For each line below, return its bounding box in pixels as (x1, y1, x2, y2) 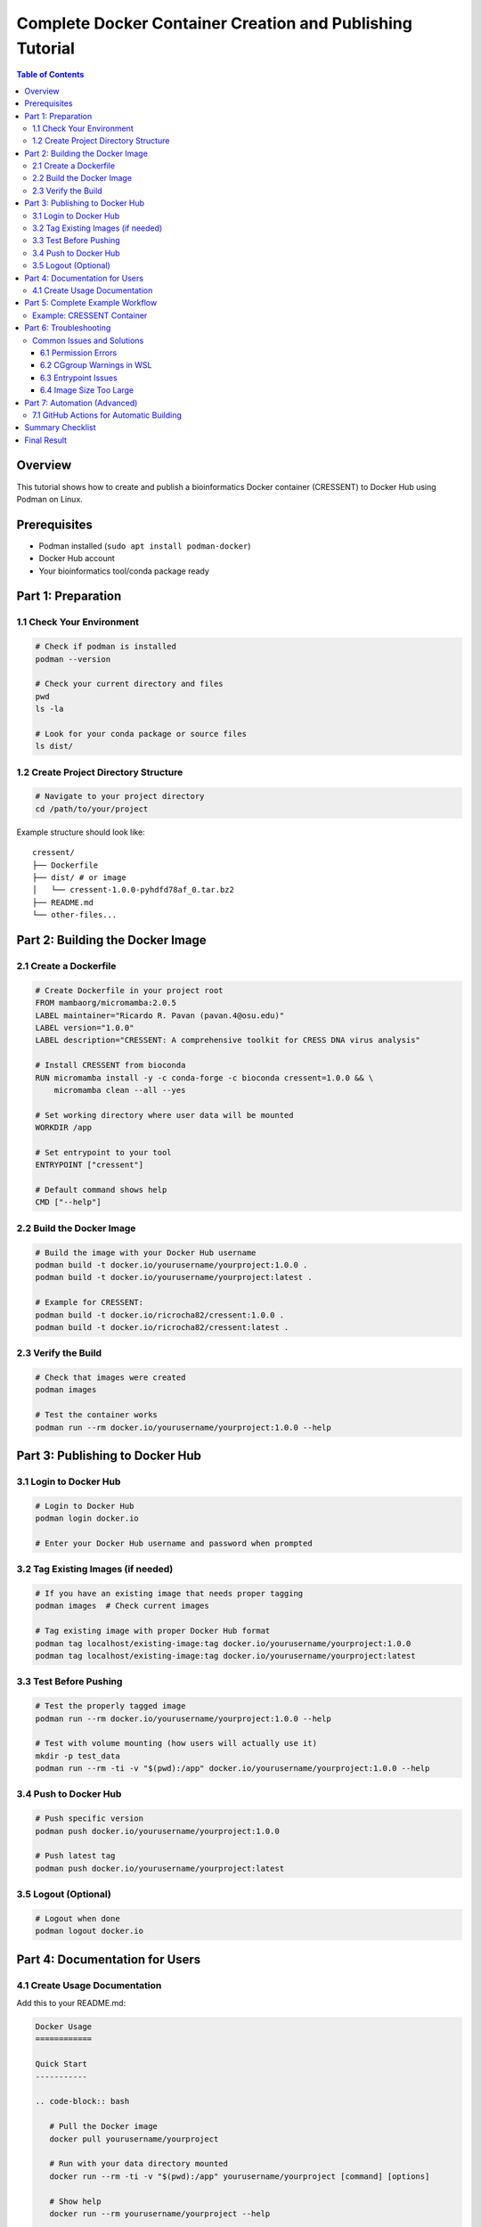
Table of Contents (16, 69, 85, 80)
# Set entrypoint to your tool (35, 1147, 173, 1157)
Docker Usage (35, 2022, 93, 2032)
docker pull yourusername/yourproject (49, 2133, 219, 2144)
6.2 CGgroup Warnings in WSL (40, 360, 152, 371)
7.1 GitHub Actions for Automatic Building (32, 410, 183, 420)
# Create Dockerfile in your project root (35, 985, 224, 995)
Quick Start (35, 2059, 88, 2069)
